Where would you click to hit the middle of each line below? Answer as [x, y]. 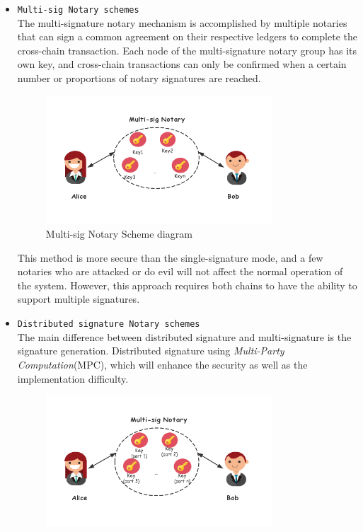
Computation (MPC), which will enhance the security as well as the [162, 364]
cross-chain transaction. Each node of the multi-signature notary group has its [187, 50]
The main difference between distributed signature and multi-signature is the [184, 336]
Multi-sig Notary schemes [78, 10]
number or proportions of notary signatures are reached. [139, 78]
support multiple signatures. [79, 299]
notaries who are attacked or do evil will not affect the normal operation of [180, 271]
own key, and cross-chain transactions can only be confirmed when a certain [182, 64]
